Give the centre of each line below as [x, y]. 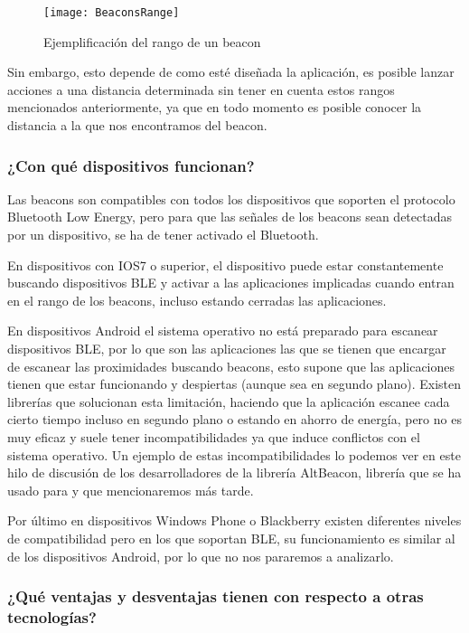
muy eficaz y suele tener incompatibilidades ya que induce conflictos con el [214, 436]
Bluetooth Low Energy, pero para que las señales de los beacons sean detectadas [230, 217]
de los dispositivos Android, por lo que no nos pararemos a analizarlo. [201, 556]
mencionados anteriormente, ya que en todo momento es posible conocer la [215, 107]
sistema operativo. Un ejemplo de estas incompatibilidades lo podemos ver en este [234, 454]
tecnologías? [52, 616]
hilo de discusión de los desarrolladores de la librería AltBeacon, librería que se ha [234, 472]
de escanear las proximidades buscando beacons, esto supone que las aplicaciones [231, 366]
